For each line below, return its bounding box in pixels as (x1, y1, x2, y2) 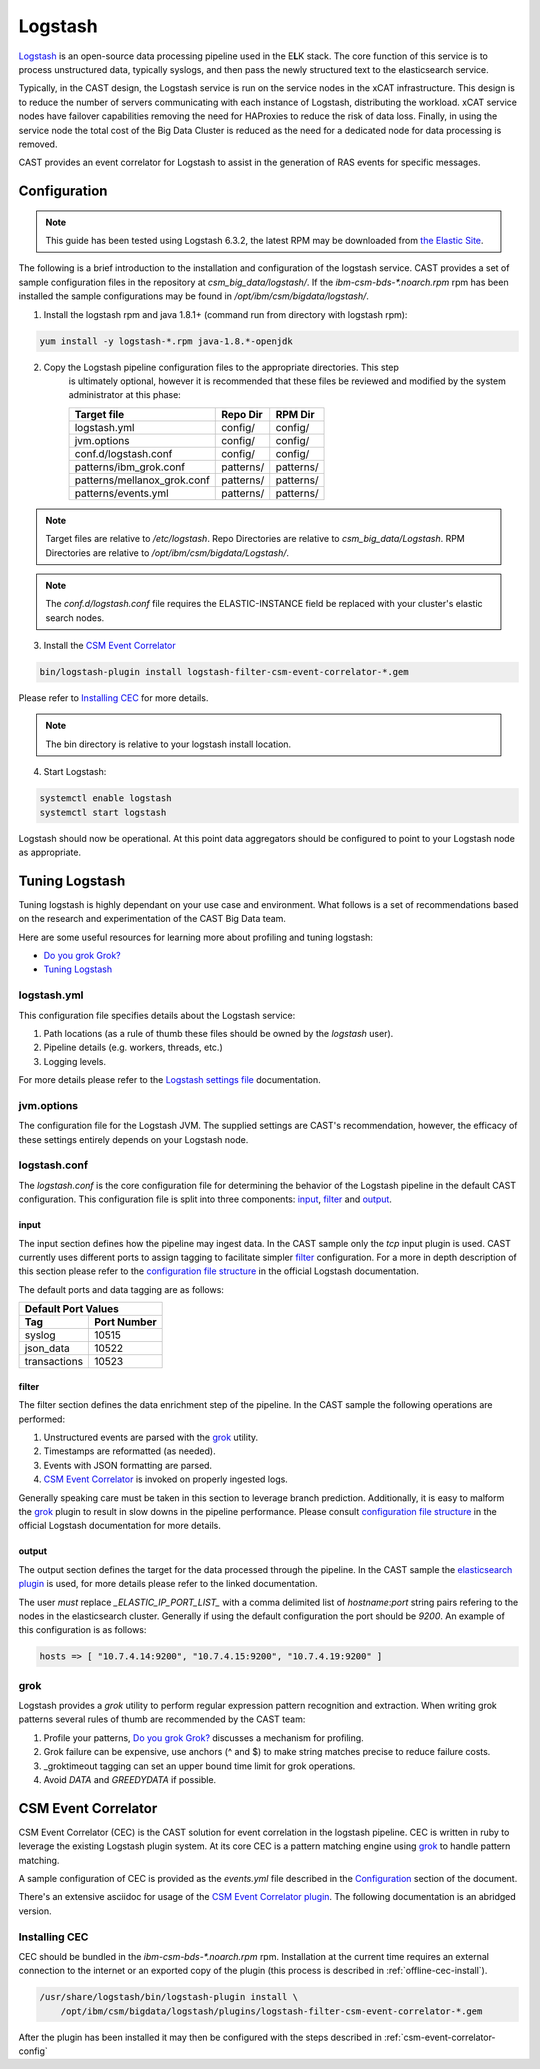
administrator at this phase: (68, 389, 182, 401)
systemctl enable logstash (39, 793, 172, 804)
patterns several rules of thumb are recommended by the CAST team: (18, 1713, 306, 1725)
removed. (18, 138, 58, 150)
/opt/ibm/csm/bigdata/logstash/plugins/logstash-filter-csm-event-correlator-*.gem (60, 2005, 483, 2017)
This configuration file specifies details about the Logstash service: (18, 1009, 296, 1021)
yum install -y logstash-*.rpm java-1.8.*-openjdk (39, 335, 294, 347)
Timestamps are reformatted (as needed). (43, 1445, 216, 1457)
